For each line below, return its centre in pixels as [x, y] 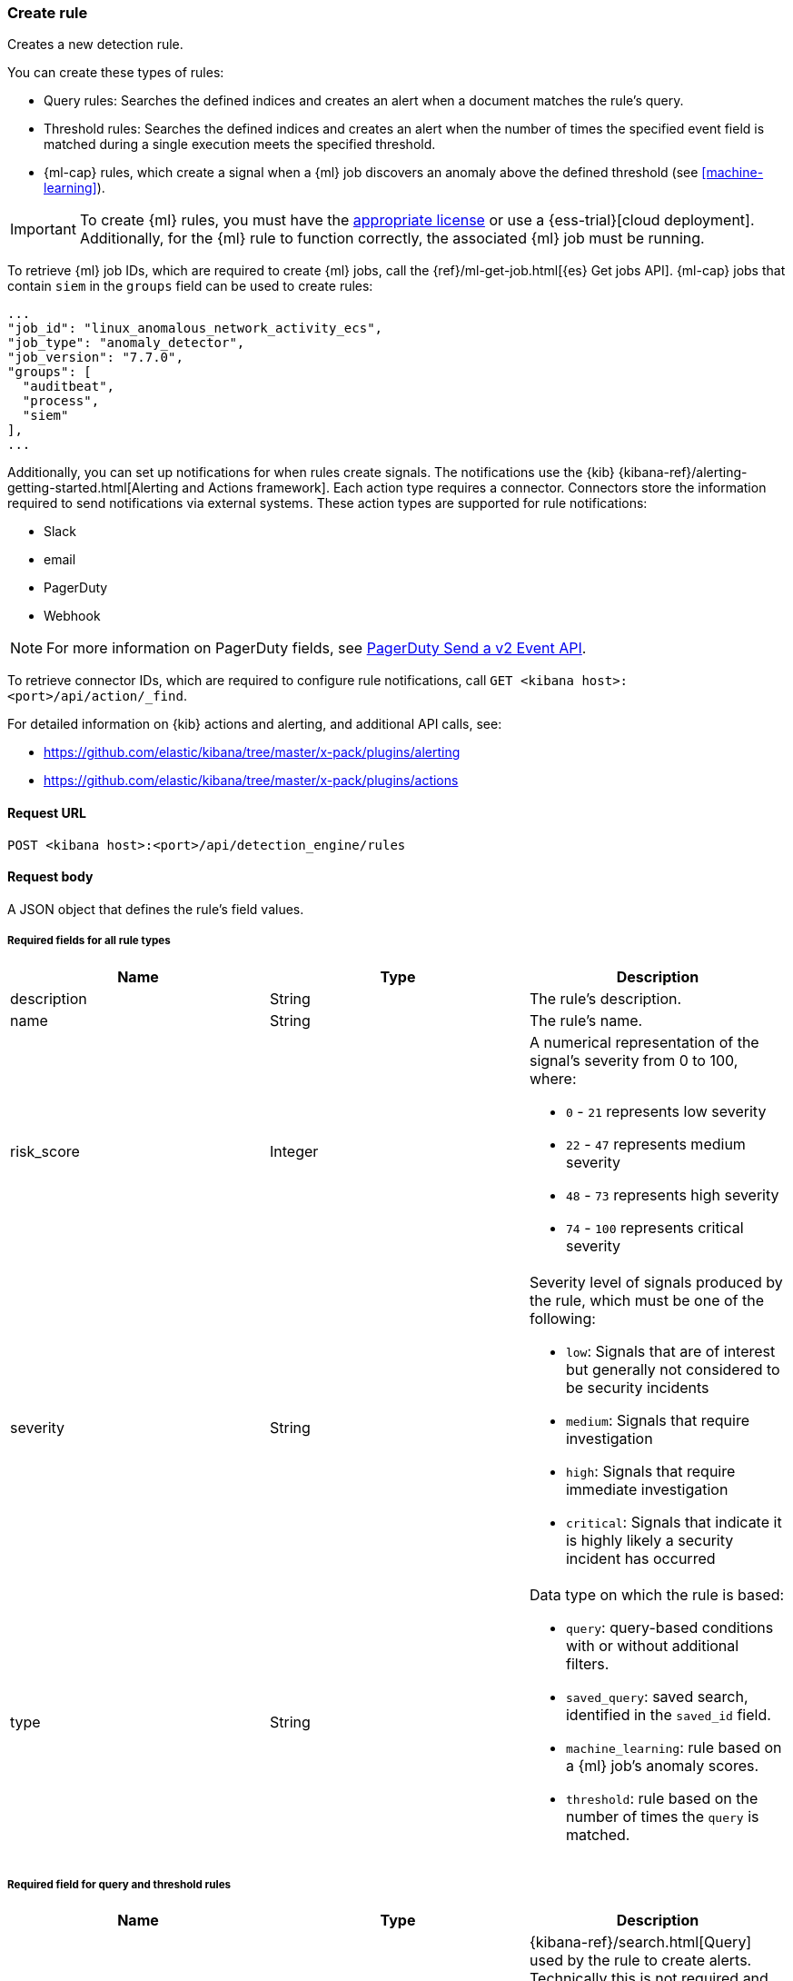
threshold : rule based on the [662, 1798]
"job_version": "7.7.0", [95, 358]
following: [562, 1318]
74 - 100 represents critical [654, 1227]
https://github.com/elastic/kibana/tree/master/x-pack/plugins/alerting [252, 752]
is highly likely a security [649, 1540]
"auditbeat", [69, 387]
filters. [587, 1663]
